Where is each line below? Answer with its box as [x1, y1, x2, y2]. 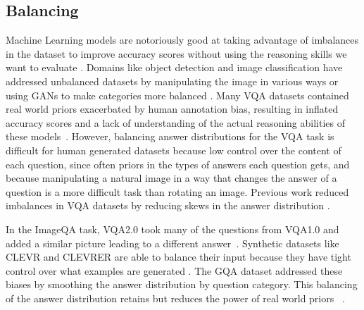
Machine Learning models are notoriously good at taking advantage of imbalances [6, 32, 359, 47]
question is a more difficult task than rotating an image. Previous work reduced [6, 184, 349, 199]
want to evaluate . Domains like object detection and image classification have [6, 60, 343, 75]
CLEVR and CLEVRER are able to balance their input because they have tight [6, 249, 351, 264]
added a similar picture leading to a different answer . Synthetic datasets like [6, 235, 339, 250]
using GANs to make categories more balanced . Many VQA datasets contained [6, 87, 349, 102]
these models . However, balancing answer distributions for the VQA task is [6, 129, 334, 144]
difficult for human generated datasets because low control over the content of [6, 142, 341, 157]
